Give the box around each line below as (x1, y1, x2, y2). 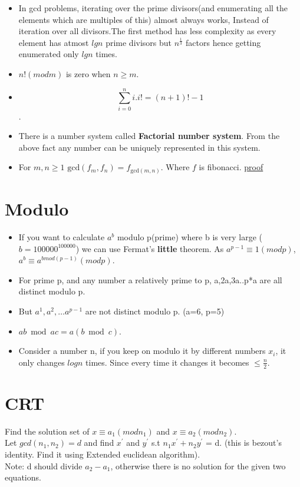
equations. (5, 471, 41, 483)
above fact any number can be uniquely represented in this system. (18, 141, 261, 153)
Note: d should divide (5, 459, 83, 472)
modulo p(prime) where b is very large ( (117, 231, 262, 243)
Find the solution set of (5, 425, 90, 437)
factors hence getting (186, 36, 261, 48)
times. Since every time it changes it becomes (85, 356, 249, 368)
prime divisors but (106, 36, 172, 48)
